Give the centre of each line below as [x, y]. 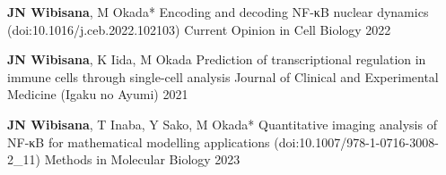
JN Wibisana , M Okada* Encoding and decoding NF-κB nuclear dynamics [218, 12]
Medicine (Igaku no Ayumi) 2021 [98, 94]
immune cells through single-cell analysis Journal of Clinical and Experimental [223, 76]
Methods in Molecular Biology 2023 [142, 159]
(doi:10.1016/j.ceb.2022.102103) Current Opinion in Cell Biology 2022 [199, 29]
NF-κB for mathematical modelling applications [139, 142]
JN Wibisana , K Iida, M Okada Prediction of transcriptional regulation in [217, 59]
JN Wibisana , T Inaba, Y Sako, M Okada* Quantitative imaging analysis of [222, 124]
